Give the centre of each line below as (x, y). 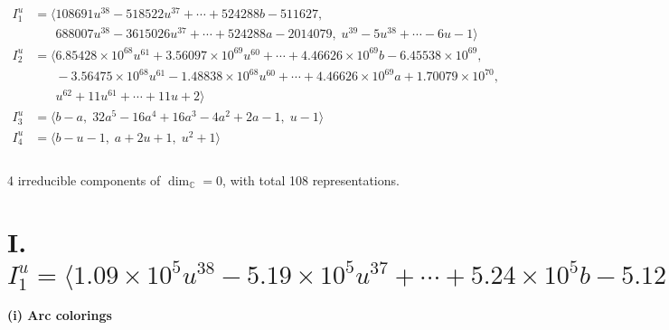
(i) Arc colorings (60, 315)
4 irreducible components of (84, 179)
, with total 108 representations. (311, 179)
